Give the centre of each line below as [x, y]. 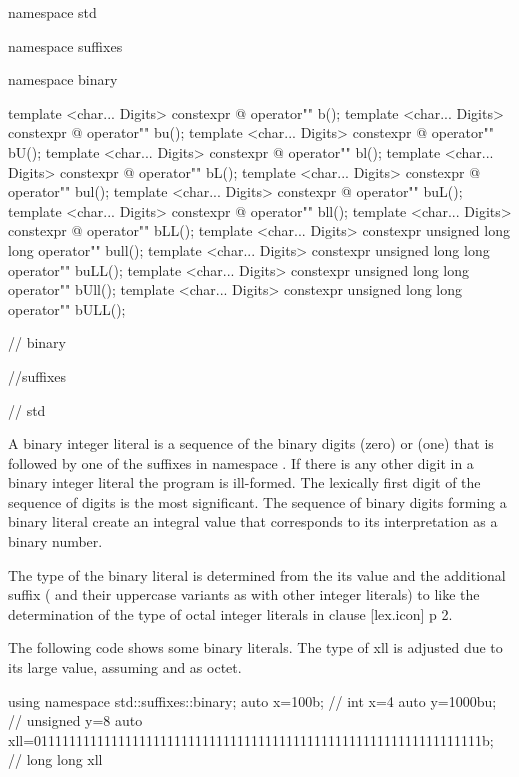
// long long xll [55, 759]
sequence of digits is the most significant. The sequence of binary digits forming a [257, 501]
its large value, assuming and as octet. [125, 667]
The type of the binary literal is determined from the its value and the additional [257, 574]
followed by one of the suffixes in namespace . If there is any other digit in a [241, 462]
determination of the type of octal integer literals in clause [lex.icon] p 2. [230, 613]
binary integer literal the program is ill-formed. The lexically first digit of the [244, 482]
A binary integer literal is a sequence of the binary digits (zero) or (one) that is [251, 443]
